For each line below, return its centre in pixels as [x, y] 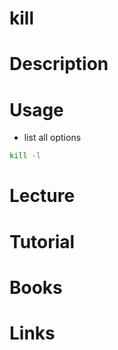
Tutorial [42, 241]
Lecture [42, 196]
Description [59, 64]
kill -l [25, 156]
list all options [52, 138]
